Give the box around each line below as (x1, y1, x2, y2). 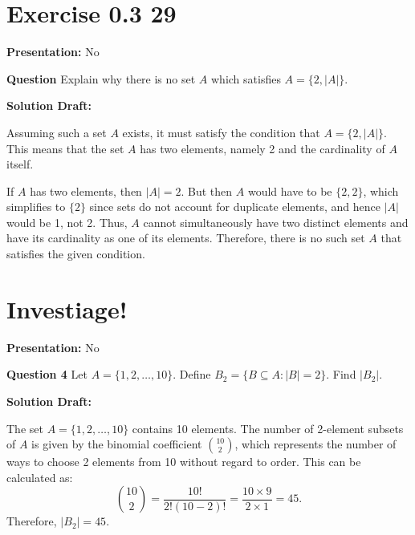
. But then (181, 182, 233, 199)
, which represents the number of (234, 436, 397, 452)
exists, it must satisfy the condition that (122, 124, 320, 140)
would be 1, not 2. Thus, (6, 213, 128, 230)
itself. (6, 156, 34, 172)
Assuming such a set (6, 124, 107, 140)
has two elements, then (30, 182, 142, 199)
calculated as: (6, 468, 73, 485)
